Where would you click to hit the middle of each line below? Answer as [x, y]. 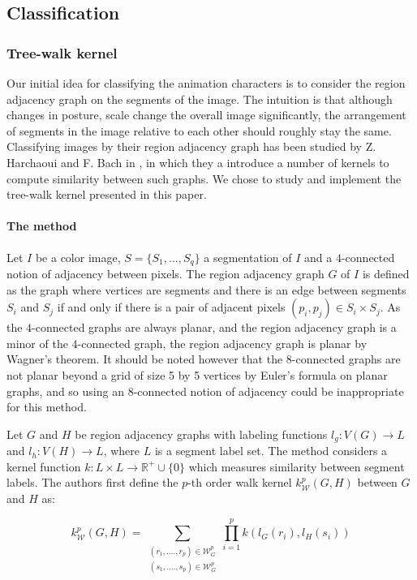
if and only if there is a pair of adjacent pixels [171, 307]
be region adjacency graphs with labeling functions [201, 434]
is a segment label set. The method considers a [271, 451]
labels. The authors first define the [92, 482]
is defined [386, 273]
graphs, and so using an [65, 391]
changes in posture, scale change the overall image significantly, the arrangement [206, 115]
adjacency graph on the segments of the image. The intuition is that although [200, 99]
